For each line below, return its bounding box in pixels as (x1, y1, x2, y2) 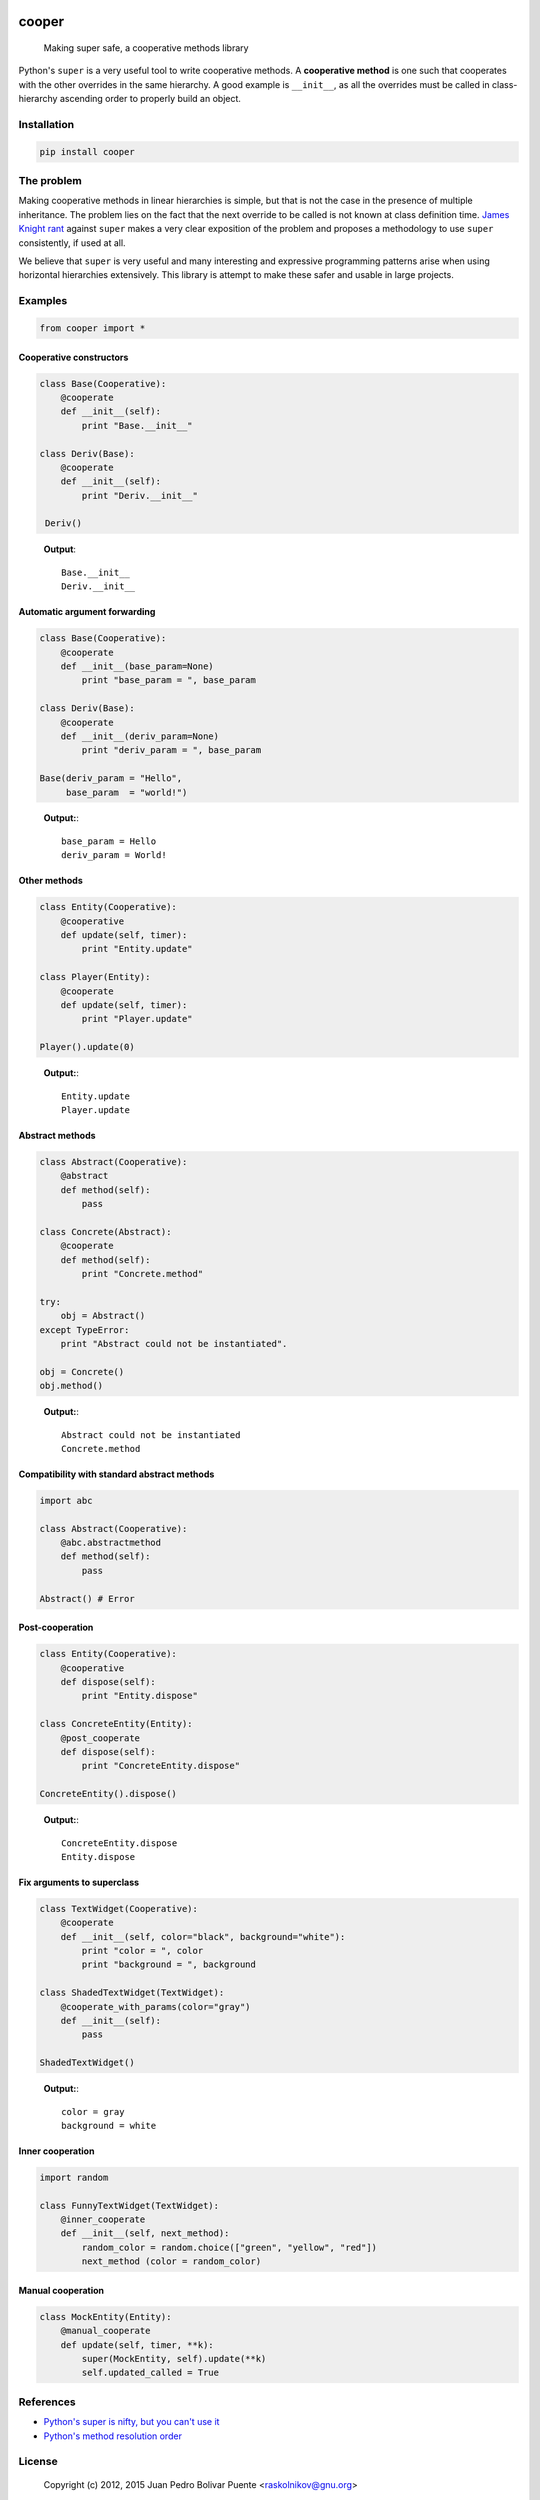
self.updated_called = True (81, 2367, 220, 2379)
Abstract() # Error (39, 1593, 135, 1604)
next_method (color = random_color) (81, 2256, 262, 2267)
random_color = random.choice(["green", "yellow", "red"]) (81, 2241, 378, 2253)
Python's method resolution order (43, 2430, 182, 2442)
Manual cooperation (18, 2284, 105, 2296)
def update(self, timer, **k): (60, 2339, 214, 2350)
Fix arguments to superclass (18, 1876, 140, 1888)
